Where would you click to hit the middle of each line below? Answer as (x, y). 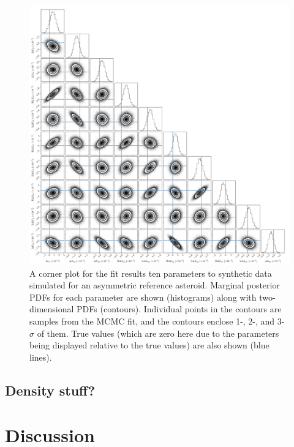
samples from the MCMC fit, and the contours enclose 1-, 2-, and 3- (157, 321)
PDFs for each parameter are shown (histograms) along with (143, 297)
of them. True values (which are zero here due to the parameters (158, 333)
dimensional (52, 309)
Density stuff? (50, 390)
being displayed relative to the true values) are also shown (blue (149, 345)
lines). (41, 357)
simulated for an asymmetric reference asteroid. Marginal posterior (155, 285)
